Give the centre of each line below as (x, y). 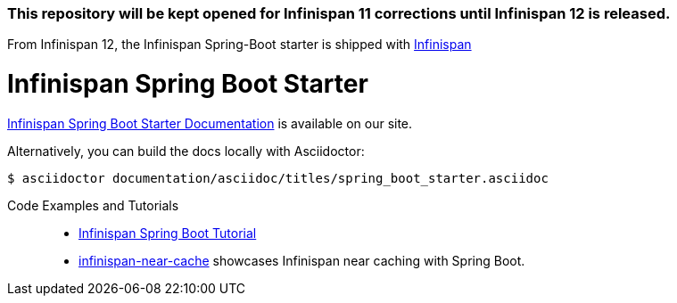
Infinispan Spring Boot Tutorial (168, 233)
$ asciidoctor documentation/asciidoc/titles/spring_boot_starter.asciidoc (278, 178)
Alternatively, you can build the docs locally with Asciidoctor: (186, 151)
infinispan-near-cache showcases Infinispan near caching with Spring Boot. (302, 260)
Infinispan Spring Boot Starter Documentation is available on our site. (210, 123)
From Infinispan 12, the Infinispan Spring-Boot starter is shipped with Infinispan (239, 45)
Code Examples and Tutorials (93, 205)
